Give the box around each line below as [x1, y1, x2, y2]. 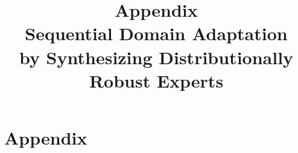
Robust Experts [89, 68, 224, 92]
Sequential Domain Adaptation [25, 21, 288, 46]
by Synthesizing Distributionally [19, 44, 294, 69]
